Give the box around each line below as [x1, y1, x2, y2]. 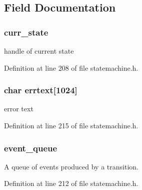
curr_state [4, 26, 48, 38]
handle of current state [4, 46, 74, 56]
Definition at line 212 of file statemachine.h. [4, 178, 138, 188]
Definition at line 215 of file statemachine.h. [4, 120, 138, 130]
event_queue [4, 141, 57, 154]
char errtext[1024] [4, 84, 77, 96]
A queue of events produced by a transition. [4, 161, 138, 171]
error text [4, 103, 33, 114]
